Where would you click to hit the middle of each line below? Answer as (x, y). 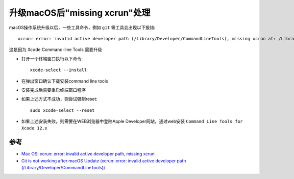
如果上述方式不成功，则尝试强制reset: (59, 99)
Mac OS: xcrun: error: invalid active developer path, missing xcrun (88, 154)
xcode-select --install (59, 70)
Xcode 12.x (34, 128)
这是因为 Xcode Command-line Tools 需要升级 (56, 50)
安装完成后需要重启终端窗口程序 (53, 90)
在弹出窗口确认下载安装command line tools (65, 81)
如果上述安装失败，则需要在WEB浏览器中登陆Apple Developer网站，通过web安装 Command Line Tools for (132, 121)
